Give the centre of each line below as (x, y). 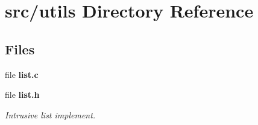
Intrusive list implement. (50, 114)
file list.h (22, 95)
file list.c (22, 74)
